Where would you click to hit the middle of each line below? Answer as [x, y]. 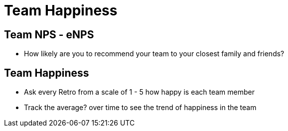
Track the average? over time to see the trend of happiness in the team [140, 108]
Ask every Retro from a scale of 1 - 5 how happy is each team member [140, 92]
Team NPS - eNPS [49, 34]
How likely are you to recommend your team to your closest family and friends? [154, 54]
